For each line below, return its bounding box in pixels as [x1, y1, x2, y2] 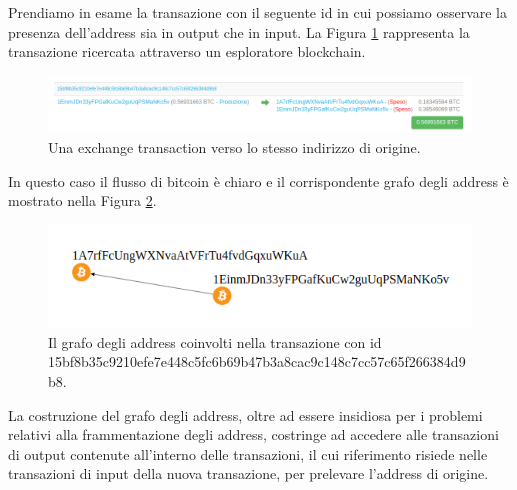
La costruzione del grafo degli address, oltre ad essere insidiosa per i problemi [8, 404, 483, 425]
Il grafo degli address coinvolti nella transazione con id [48, 331, 382, 352]
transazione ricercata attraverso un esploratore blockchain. [8, 41, 366, 62]
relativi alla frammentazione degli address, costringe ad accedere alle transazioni [8, 424, 499, 445]
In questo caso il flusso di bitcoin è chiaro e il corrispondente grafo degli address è [8, 170, 509, 191]
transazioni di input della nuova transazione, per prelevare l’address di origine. [8, 463, 489, 484]
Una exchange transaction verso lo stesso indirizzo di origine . [48, 136, 421, 157]
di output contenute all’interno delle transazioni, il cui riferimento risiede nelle [8, 443, 488, 464]
